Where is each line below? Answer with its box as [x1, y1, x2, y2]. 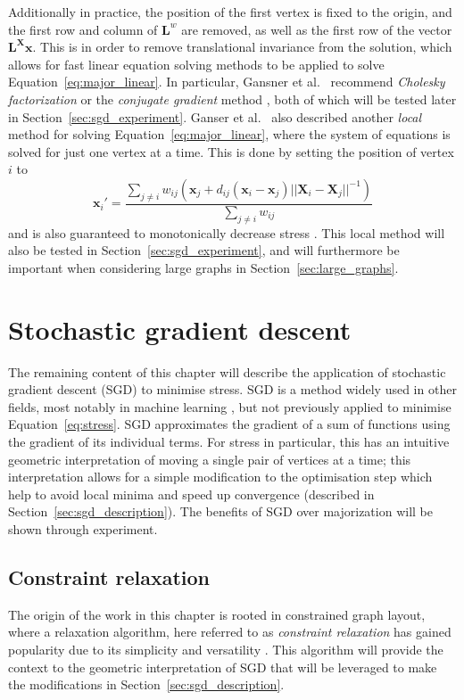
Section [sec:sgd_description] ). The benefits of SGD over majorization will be [8, 502, 433, 521]
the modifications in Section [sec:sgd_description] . [8, 675, 285, 694]
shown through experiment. [8, 520, 158, 539]
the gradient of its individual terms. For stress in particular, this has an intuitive [8, 432, 450, 451]
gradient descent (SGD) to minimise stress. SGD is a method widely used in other [8, 380, 457, 399]
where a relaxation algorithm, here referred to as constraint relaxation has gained [8, 622, 452, 641]
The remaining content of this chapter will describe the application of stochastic [8, 362, 446, 381]
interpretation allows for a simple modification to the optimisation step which [8, 467, 433, 486]
